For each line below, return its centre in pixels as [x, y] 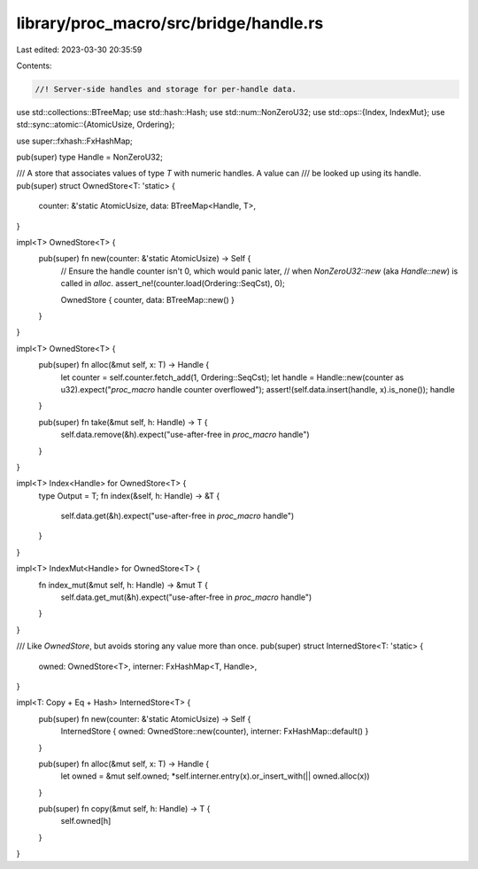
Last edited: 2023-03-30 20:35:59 [79, 50]
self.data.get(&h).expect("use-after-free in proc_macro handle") [177, 516]
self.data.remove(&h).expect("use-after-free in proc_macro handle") [185, 435]
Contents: [34, 66]
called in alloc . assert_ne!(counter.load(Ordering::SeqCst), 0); [173, 283]
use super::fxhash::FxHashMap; [74, 141]
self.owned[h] [86, 821]
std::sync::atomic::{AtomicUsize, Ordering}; [96, 125]
